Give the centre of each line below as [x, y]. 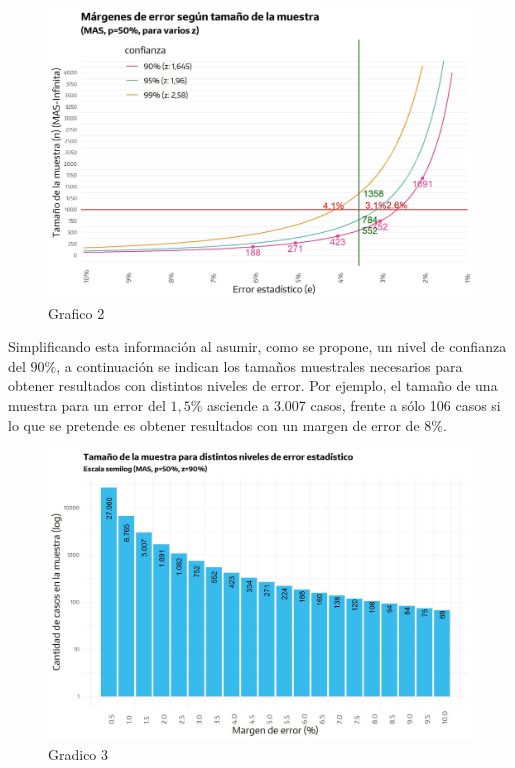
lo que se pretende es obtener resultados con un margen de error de [214, 424]
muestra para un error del [87, 405]
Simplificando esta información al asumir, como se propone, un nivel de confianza [257, 346]
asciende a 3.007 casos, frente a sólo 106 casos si [354, 405]
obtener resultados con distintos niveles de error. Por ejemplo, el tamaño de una [253, 385]
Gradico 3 [78, 753]
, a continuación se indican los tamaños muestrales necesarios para [259, 365]
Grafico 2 [76, 312]
